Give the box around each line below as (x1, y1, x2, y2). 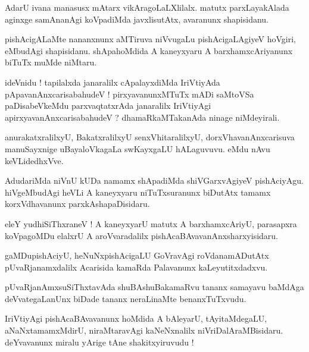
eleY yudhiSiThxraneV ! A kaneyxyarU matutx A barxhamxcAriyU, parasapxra (5, 217, 297, 230)
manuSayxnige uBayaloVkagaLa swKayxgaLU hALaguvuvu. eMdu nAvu (5, 142, 270, 155)
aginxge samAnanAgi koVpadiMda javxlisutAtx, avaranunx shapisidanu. (5, 12, 269, 25)
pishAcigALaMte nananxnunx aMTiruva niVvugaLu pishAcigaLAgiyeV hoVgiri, (5, 33, 296, 45)
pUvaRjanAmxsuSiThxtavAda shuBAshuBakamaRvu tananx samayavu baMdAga (5, 281, 304, 293)
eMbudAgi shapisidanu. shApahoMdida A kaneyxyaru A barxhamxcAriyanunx (5, 44, 293, 56)
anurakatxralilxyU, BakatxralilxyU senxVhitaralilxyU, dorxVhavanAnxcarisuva (5, 131, 295, 143)
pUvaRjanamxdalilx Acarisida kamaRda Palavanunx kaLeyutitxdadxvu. (5, 260, 268, 273)
